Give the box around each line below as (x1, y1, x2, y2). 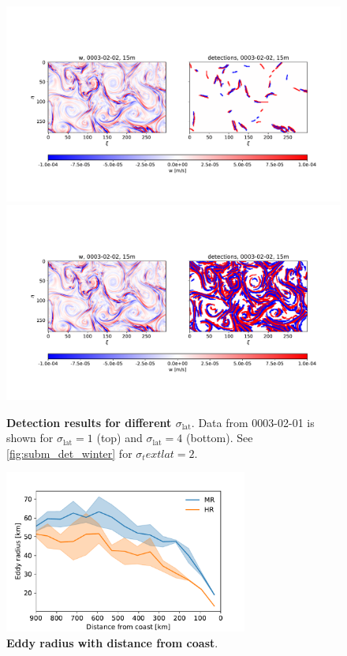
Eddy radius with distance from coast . (6, 634, 218, 650)
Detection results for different (6, 414, 172, 430)
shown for (6, 429, 54, 446)
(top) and (96, 429, 143, 446)
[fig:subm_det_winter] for (6, 444, 132, 461)
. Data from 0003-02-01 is (191, 414, 315, 430)
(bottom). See (186, 429, 253, 446)
